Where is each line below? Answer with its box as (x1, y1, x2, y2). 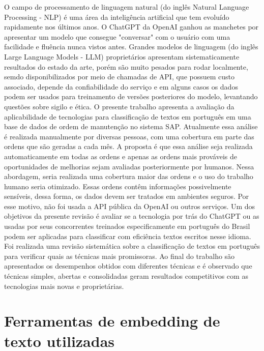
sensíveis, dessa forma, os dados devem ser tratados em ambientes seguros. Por (4, 191, 249, 201)
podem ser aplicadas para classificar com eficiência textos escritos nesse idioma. (4, 230, 251, 241)
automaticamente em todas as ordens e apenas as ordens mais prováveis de (4, 151, 237, 161)
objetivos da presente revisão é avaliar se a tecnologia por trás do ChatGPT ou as (4, 211, 259, 221)
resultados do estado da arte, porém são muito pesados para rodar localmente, (4, 61, 248, 72)
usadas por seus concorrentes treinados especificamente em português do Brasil (4, 221, 250, 231)
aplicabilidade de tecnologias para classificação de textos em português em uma (4, 111, 251, 122)
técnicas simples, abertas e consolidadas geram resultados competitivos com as (4, 271, 248, 281)
